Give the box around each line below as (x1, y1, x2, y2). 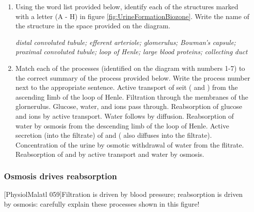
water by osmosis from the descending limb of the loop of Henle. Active (15, 120, 229, 130)
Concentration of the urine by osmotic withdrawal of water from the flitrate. (15, 139, 244, 149)
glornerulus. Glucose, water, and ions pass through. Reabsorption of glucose (15, 101, 242, 111)
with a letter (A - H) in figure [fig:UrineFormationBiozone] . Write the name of (15, 11, 250, 21)
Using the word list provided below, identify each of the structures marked (15, 1, 238, 11)
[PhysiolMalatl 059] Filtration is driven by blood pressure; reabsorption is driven (4, 189, 243, 199)
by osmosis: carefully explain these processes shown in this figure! (4, 198, 200, 209)
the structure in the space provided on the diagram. (15, 21, 170, 31)
